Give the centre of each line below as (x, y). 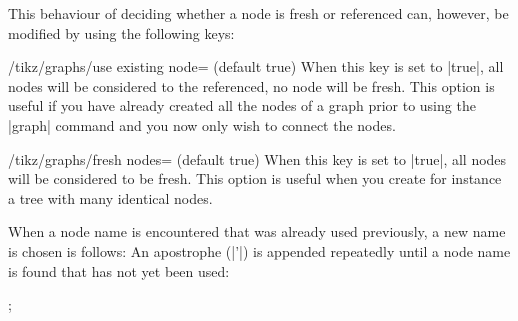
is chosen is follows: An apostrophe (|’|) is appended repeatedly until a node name (259, 250)
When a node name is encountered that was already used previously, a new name (257, 231)
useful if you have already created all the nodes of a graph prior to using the (242, 105)
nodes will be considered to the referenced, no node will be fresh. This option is (251, 85)
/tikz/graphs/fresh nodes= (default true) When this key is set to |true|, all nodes (257, 158)
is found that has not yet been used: (119, 270)
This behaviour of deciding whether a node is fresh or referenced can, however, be (258, 13)
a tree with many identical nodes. (110, 197)
